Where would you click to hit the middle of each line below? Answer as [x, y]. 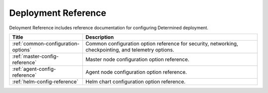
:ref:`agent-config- [34, 69]
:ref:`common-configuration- [46, 44]
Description [100, 37]
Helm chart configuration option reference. [135, 82]
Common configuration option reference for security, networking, [162, 44]
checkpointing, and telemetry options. [130, 49]
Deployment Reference [58, 13]
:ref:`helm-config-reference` [45, 82]
